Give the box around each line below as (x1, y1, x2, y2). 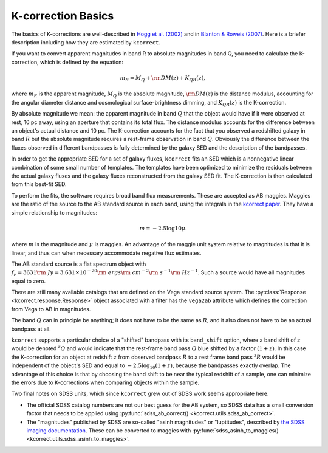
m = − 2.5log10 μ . (139, 225, 188, 232)
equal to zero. (11, 277, 46, 285)
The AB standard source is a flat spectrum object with (11, 260, 146, 268)
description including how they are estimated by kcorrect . (11, 38, 160, 46)
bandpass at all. (11, 325, 51, 333)
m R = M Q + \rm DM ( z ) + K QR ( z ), (120, 74, 206, 83)
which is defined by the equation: (39, 58, 124, 66)
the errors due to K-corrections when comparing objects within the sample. (11, 379, 200, 386)
